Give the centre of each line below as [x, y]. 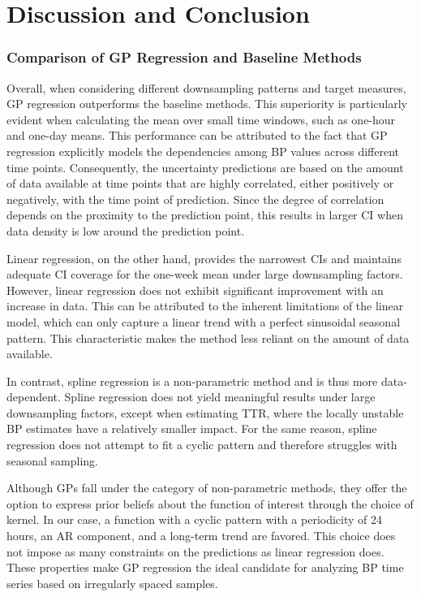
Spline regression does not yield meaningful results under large [220, 397]
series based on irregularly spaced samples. [112, 583]
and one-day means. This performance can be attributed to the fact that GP [197, 135]
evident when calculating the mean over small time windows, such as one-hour [201, 119]
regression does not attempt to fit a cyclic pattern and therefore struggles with [202, 445]
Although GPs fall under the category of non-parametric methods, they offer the [207, 488]
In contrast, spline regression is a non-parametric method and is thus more [192, 381]
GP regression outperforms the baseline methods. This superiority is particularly [207, 104]
